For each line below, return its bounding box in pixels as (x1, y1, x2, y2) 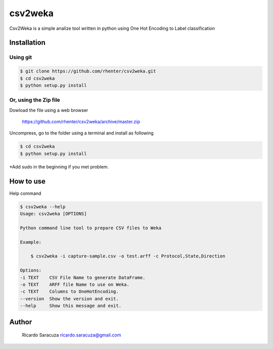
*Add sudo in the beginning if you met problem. (9, 163, 109, 169)
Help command (9, 190, 41, 196)
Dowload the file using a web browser (9, 107, 88, 113)
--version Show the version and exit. (20, 296, 119, 301)
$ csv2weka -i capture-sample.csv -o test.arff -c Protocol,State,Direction (30, 253, 225, 259)
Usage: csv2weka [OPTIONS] (20, 211, 87, 217)
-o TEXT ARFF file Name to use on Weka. (20, 281, 130, 287)
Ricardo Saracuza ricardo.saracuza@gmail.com (22, 332, 121, 338)
